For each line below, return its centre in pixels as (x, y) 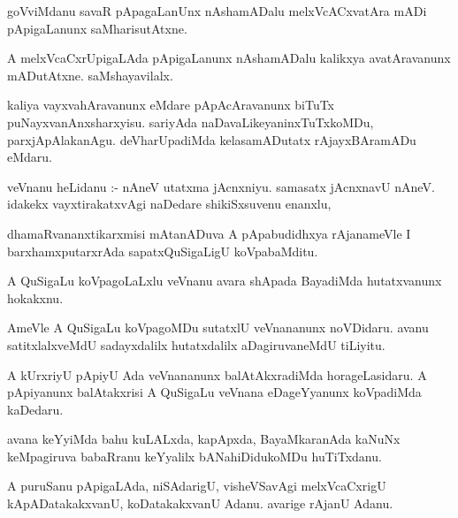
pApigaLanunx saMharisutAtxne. (97, 28)
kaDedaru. (35, 409)
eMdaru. (30, 157)
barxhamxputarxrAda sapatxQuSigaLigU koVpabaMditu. (163, 251)
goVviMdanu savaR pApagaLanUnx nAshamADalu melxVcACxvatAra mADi (217, 11)
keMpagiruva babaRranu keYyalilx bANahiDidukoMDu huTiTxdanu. (195, 456)
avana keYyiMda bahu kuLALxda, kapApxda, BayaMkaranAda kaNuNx (204, 439)
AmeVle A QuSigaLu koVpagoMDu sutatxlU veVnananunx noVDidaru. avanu (218, 328)
